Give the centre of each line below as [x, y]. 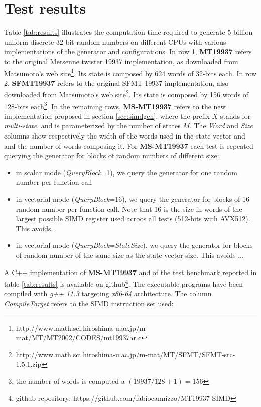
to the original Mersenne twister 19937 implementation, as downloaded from [121, 61]
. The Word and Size [221, 126]
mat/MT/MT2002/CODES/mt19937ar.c [79, 337]
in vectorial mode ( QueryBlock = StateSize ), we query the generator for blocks [134, 245]
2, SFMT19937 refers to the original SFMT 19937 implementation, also [116, 83]
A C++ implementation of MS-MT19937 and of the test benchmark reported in [130, 272]
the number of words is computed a [70, 381]
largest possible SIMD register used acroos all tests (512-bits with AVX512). [133, 219]
